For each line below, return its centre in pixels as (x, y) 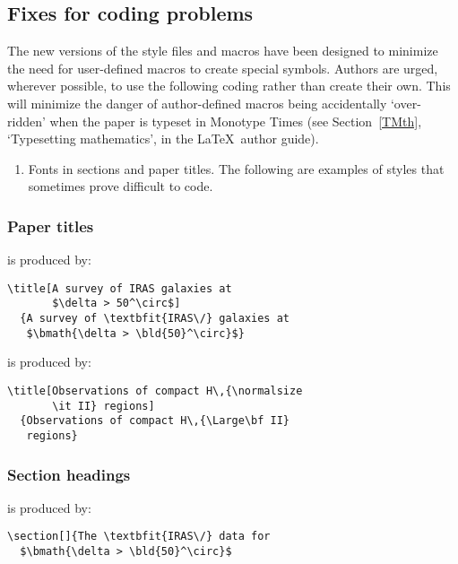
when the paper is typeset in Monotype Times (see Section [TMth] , (236, 121)
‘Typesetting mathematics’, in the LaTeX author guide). (163, 139)
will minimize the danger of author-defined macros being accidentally (197, 103)
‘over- (406, 103)
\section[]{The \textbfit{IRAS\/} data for (139, 537)
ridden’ (26, 121)
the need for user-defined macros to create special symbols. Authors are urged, (223, 68)
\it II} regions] (104, 406)
